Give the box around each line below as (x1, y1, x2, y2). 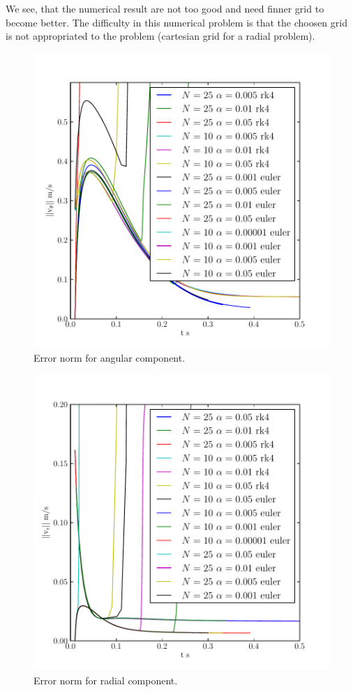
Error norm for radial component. (33, 672, 178, 687)
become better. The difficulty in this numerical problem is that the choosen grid (6, 15, 347, 29)
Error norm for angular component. (33, 351, 186, 365)
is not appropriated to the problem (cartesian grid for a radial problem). (6, 29, 315, 43)
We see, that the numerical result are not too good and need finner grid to (6, 1, 324, 15)
